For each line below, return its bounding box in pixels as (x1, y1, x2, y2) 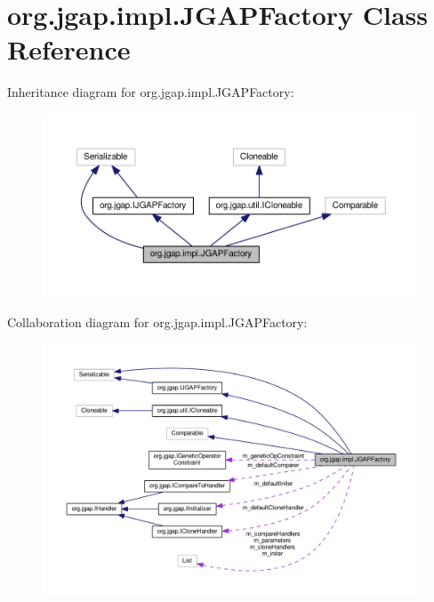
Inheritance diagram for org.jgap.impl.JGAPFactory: (7, 83, 294, 101)
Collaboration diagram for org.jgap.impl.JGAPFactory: (7, 313, 308, 332)
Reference (7, 31, 131, 68)
